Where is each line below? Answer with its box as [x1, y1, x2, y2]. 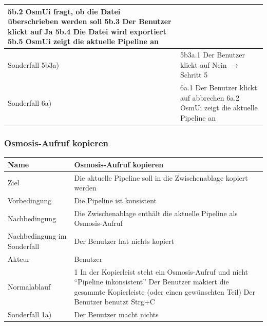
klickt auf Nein [180, 59, 227, 70]
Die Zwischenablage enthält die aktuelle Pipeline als [74, 207, 238, 218]
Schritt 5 [180, 69, 208, 80]
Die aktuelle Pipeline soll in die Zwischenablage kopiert [74, 172, 248, 183]
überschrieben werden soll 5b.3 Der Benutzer [8, 16, 171, 27]
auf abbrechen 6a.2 [180, 92, 240, 103]
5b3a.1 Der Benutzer [180, 49, 245, 60]
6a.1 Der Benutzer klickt [180, 82, 257, 93]
